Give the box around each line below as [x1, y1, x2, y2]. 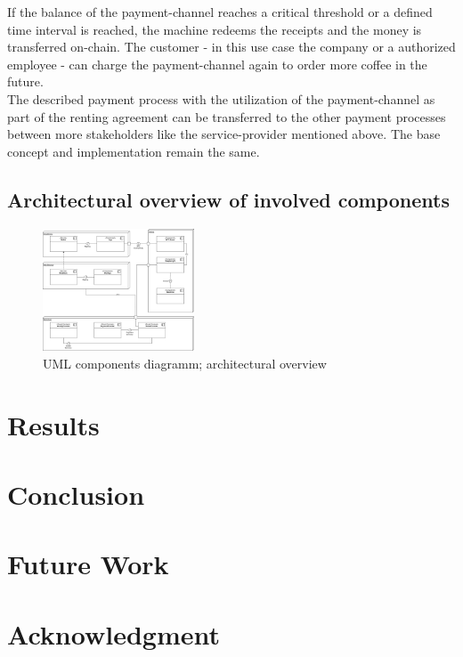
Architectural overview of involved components [7, 185, 450, 213]
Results [7, 406, 100, 442]
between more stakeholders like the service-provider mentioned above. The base [7, 125, 441, 143]
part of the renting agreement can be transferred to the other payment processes [7, 107, 446, 126]
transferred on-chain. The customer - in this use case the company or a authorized [7, 37, 456, 56]
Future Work [7, 546, 169, 582]
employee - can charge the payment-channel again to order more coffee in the [7, 54, 427, 73]
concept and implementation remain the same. [7, 142, 260, 160]
